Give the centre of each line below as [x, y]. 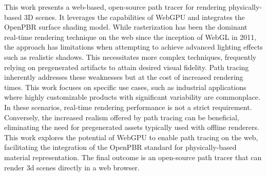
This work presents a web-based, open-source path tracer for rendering [115, 7]
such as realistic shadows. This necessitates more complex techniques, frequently [130, 57]
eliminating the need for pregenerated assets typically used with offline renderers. [132, 127]
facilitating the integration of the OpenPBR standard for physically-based [120, 147]
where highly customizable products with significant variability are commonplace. [132, 97]
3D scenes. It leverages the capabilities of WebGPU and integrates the [134, 17]
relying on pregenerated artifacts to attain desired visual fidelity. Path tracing [127, 67]
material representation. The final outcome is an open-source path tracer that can [133, 157]
